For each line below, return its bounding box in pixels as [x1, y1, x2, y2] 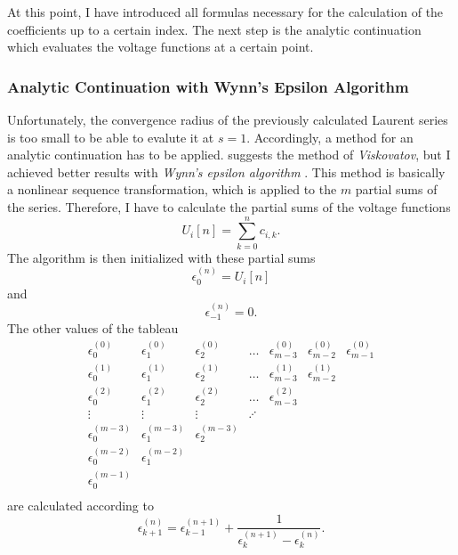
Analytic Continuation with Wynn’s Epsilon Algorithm [7, 75, 409, 97]
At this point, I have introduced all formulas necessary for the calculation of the [7, 3, 444, 20]
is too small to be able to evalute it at [7, 127, 214, 146]
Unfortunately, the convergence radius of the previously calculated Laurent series [7, 110, 448, 128]
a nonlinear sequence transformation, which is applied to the [7, 180, 337, 199]
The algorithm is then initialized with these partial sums [7, 248, 316, 266]
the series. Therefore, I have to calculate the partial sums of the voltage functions [7, 197, 451, 216]
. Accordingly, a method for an [246, 127, 414, 146]
